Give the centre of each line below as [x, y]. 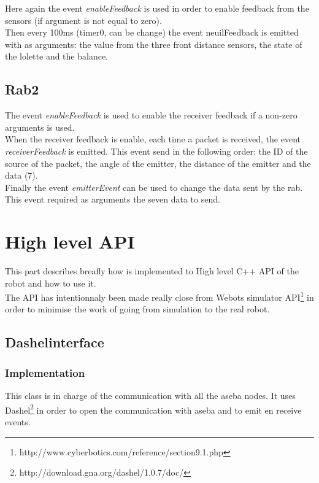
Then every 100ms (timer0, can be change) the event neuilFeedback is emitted [152, 32]
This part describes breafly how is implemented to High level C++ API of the [152, 271]
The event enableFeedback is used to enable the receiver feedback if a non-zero [151, 115]
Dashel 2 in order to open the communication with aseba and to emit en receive [153, 409]
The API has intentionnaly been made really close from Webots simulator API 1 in [159, 296]
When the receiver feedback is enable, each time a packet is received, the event [153, 139]
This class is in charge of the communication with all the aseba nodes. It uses [150, 396]
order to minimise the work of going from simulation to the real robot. [137, 309]
